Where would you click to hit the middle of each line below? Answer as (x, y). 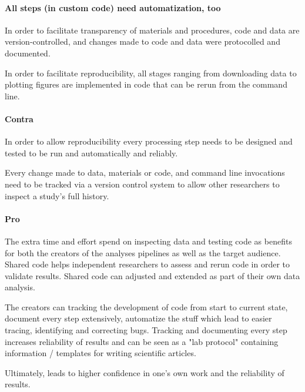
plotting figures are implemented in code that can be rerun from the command (146, 84)
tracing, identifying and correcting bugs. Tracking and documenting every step (146, 330)
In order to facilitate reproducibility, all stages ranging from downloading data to (151, 73)
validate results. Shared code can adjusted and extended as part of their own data (152, 275)
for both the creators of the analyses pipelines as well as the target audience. (143, 252)
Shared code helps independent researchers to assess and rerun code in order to (147, 264)
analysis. (20, 287)
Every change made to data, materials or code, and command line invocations (145, 172)
